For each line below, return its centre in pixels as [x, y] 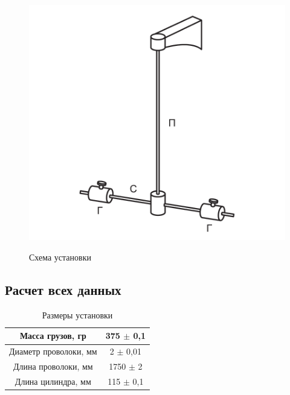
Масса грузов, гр [53, 336]
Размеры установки [77, 314]
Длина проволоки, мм [53, 366]
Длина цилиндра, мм [53, 381]
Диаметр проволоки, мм [53, 351]
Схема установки [60, 257]
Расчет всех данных [63, 290]
